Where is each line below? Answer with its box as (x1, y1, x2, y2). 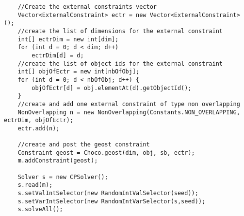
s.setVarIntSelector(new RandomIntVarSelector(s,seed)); (17, 198, 206, 205)
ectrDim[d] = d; (32, 52, 84, 59)
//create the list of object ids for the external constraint (17, 60, 223, 67)
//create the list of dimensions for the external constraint (17, 27, 223, 35)
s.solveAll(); (17, 206, 63, 213)
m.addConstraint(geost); (17, 157, 98, 164)
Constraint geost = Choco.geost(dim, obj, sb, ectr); (17, 149, 195, 156)
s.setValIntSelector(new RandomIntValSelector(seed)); (17, 190, 198, 197)
